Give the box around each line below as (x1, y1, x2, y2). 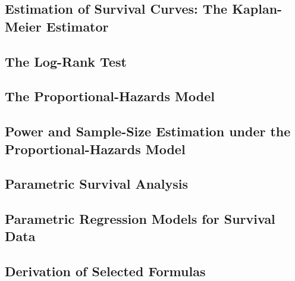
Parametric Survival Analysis (5, 174, 189, 193)
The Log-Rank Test (5, 52, 127, 70)
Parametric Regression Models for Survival (5, 210, 275, 228)
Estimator (46, 17, 109, 35)
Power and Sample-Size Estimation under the (5, 122, 291, 140)
